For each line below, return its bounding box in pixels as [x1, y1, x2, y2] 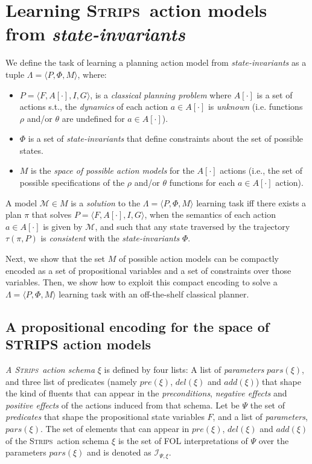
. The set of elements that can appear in [40, 422, 189, 434]
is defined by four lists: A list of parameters [104, 363, 264, 375]
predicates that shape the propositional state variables [5, 410, 205, 423]
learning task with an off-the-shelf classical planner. [59, 287, 249, 300]
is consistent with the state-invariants [40, 232, 180, 244]
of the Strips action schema [5, 434, 109, 447]
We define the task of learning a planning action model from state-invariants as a [5, 56, 307, 69]
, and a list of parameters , [212, 410, 308, 423]
